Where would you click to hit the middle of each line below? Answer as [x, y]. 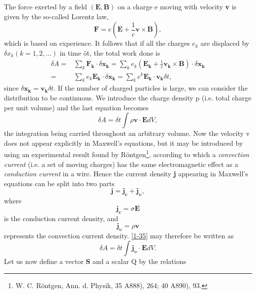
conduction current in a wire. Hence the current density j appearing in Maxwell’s [126, 174]
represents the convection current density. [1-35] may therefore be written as [119, 235]
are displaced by [225, 43]
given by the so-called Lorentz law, [56, 16]
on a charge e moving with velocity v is [177, 6]
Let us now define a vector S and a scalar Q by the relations [95, 261]
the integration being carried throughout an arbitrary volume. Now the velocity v [127, 133]
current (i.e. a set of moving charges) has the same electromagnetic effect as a [121, 164]
